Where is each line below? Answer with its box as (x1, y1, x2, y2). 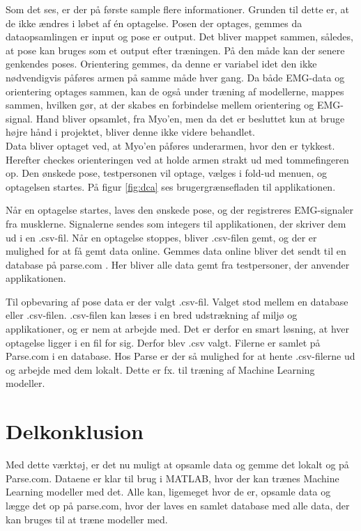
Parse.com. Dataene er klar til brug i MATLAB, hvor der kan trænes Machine (6, 470, 339, 485)
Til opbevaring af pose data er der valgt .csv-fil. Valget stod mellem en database (6, 294, 348, 308)
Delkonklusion (6, 417, 144, 445)
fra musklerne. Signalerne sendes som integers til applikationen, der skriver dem (6, 216, 346, 230)
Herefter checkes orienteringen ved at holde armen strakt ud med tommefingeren (6, 152, 349, 166)
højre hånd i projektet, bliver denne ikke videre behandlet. (6, 125, 255, 139)
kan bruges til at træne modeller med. (6, 512, 168, 526)
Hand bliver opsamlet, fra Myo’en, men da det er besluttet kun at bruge (36, 111, 345, 125)
